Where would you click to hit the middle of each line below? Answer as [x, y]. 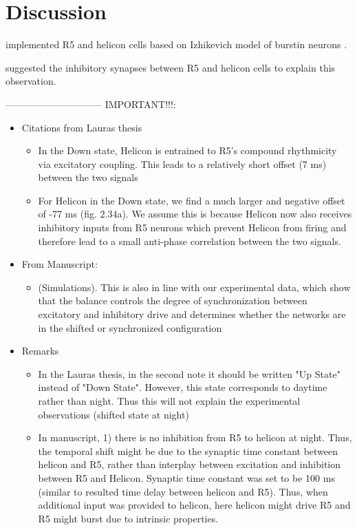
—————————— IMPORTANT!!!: [91, 104]
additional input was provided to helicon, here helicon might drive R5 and [194, 505]
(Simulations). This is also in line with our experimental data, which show [194, 287]
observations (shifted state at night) [113, 414]
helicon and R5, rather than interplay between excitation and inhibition [190, 464]
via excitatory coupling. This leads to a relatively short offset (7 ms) [182, 163]
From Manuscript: [60, 264]
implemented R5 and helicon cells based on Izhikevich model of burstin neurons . [176, 44]
